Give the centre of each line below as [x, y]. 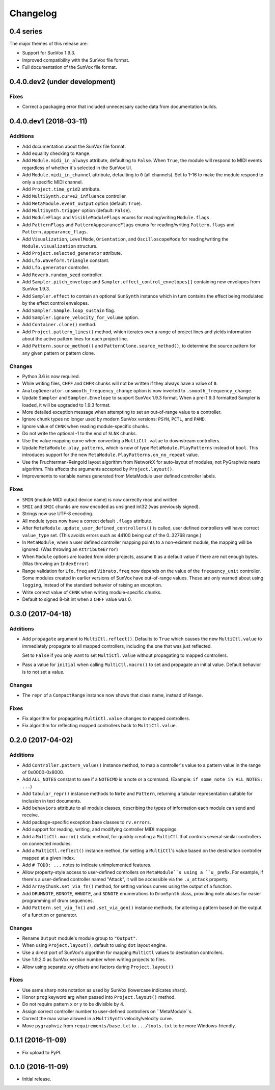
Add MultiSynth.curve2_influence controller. [75, 196]
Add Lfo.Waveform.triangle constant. [66, 260]
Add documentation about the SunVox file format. [74, 146]
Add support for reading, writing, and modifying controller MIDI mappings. [100, 829]
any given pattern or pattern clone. [59, 353]
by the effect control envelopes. [56, 303]
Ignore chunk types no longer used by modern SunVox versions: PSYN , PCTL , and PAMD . [114, 419]
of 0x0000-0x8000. [43, 773]
